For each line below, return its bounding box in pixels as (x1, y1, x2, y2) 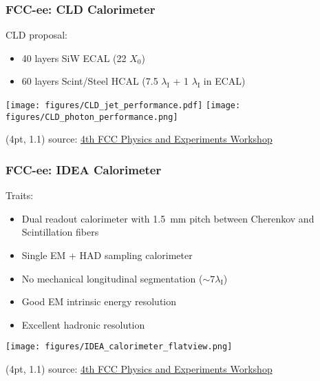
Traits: (6, 188, 34, 203)
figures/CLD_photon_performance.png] (6, 112, 178, 122)
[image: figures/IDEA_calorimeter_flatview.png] (6, 342, 233, 352)
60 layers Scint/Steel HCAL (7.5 (21, 74, 158, 88)
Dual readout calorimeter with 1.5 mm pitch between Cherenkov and (21, 211, 314, 225)
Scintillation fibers (21, 225, 99, 239)
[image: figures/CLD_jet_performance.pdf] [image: (6, 101, 241, 110)
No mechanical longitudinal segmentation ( (21, 271, 203, 285)
